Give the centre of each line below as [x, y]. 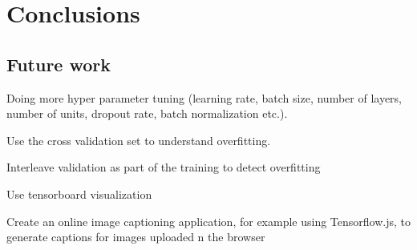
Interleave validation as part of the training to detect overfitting [164, 167]
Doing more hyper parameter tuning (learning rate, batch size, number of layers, [204, 97]
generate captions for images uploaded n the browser [136, 237]
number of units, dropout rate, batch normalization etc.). [147, 113]
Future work [59, 64]
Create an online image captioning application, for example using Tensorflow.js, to [208, 221]
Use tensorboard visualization [79, 194]
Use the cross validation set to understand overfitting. [139, 140]
